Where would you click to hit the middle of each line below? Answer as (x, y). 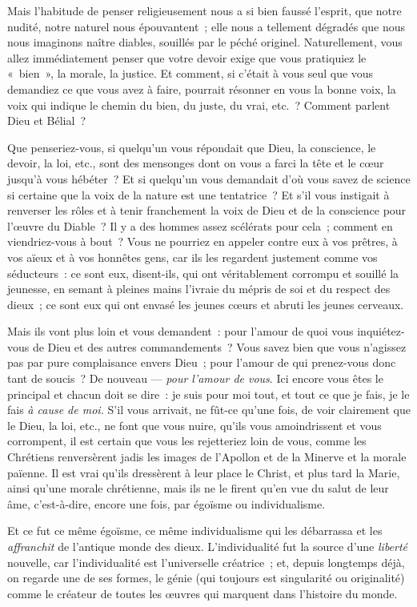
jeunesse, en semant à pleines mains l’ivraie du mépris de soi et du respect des (199, 289)
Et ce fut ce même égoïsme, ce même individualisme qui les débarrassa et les (195, 531)
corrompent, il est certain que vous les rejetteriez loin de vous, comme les (187, 441)
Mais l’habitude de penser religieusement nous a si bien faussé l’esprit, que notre (204, 10)
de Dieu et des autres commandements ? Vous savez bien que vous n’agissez (219, 346)
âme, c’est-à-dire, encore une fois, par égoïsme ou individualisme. (166, 503)
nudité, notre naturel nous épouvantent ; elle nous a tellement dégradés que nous (206, 26)
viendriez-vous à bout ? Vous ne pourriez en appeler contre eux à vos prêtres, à (202, 241)
